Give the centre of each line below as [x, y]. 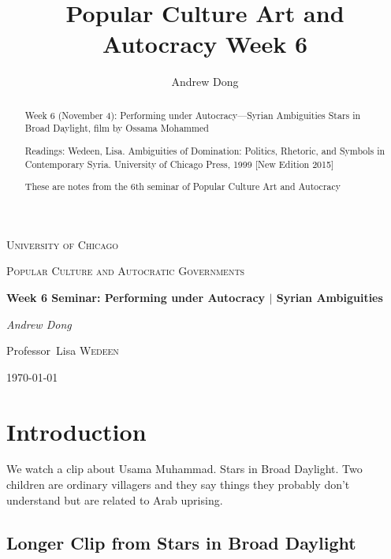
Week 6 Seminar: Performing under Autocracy [136, 297]
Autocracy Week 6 [205, 44]
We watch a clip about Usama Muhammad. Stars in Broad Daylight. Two [184, 469]
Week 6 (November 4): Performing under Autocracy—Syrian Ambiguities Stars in [193, 115]
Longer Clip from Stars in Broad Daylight [181, 542]
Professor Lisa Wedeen [63, 350]
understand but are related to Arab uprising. [115, 499]
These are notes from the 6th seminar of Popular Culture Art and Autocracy [183, 186]
